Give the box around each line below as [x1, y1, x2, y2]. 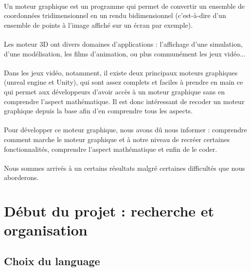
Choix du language [4, 253, 100, 268]
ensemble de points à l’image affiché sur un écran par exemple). [4, 19, 193, 30]
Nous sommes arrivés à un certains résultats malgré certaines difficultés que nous [4, 163, 245, 173]
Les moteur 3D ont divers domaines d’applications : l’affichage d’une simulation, [4, 38, 243, 49]
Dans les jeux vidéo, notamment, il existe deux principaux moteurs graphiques [4, 67, 238, 77]
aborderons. [4, 172, 39, 182]
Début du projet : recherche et [4, 201, 215, 221]
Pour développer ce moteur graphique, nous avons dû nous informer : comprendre [4, 125, 247, 135]
